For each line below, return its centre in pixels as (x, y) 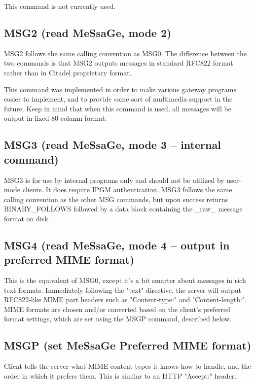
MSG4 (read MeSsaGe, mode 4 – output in (117, 245)
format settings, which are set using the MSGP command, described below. (118, 319)
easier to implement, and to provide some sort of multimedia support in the (118, 99)
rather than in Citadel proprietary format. (68, 72)
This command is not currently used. (60, 6)
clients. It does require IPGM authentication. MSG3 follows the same (127, 190)
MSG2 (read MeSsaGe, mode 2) (88, 32)
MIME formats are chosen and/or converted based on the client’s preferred (117, 309)
